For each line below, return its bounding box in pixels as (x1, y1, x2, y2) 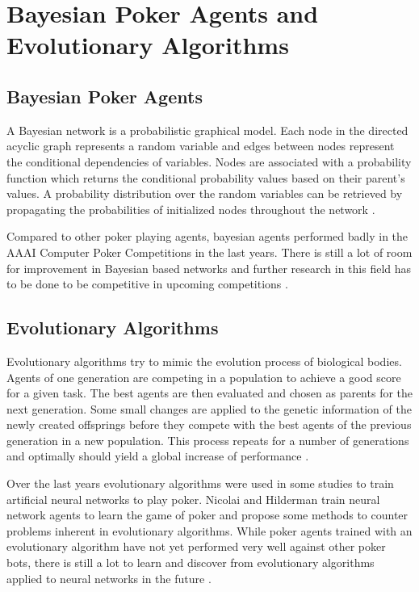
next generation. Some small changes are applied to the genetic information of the (6, 400, 412, 417)
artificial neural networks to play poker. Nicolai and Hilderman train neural (6, 490, 380, 507)
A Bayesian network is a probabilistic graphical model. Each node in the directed (6, 121, 409, 138)
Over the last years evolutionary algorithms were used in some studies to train (6, 475, 394, 492)
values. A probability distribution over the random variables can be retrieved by (6, 185, 403, 202)
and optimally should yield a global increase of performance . (6, 447, 309, 464)
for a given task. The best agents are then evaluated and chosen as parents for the (6, 384, 413, 401)
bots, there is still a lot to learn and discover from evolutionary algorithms (6, 554, 375, 571)
